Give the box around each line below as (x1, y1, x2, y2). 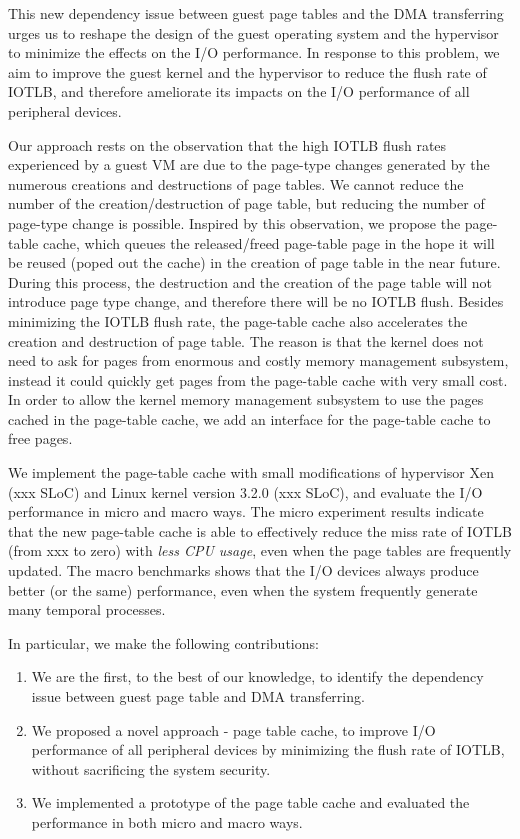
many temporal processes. (8, 599, 166, 620)
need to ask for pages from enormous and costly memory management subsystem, (8, 350, 509, 371)
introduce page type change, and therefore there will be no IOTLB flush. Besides (8, 291, 504, 312)
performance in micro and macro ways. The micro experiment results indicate (8, 501, 484, 522)
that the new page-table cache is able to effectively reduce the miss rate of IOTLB (8, 520, 512, 541)
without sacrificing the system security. (31, 758, 271, 779)
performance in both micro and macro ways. (31, 811, 303, 832)
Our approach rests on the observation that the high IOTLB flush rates (8, 134, 447, 155)
